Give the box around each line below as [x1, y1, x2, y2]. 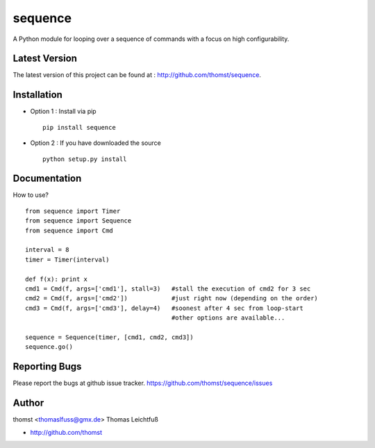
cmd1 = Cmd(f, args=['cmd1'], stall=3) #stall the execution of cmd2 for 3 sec [25, 284, 311, 293]
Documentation [12, 173, 82, 184]
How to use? [12, 191, 49, 199]
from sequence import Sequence [25, 217, 132, 225]
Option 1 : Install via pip [30, 107, 97, 116]
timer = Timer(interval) [25, 255, 110, 264]
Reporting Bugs [12, 361, 82, 372]
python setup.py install [42, 155, 127, 163]
